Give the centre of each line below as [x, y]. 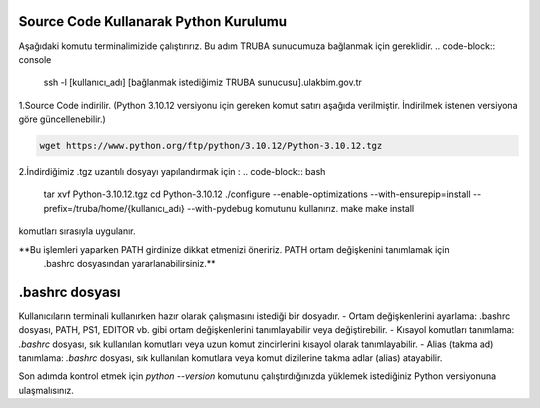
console [35, 59]
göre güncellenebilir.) [62, 119]
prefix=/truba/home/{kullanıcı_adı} [114, 208]
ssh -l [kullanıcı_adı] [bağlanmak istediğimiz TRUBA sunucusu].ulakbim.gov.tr [202, 82]
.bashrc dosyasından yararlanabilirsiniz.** [129, 263]
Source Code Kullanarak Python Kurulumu [153, 21]
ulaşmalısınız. [46, 390]
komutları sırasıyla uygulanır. [77, 231]
